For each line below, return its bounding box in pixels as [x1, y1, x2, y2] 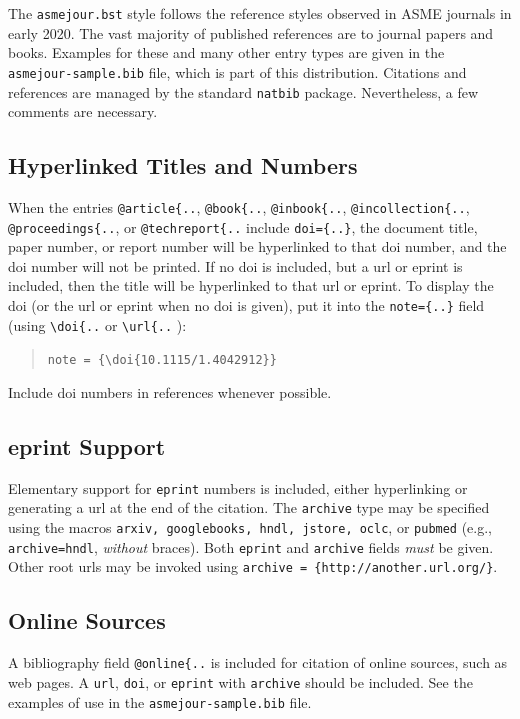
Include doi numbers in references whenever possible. [8, 382, 332, 403]
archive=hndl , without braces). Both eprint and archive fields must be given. [8, 536, 494, 557]
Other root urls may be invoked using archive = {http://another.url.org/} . [8, 556, 498, 577]
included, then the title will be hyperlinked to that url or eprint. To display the [8, 275, 494, 296]
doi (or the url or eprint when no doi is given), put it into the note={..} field [8, 295, 485, 316]
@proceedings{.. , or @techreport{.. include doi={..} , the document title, [8, 216, 478, 237]
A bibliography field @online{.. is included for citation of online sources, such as [8, 652, 508, 673]
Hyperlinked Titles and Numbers [8, 150, 358, 181]
